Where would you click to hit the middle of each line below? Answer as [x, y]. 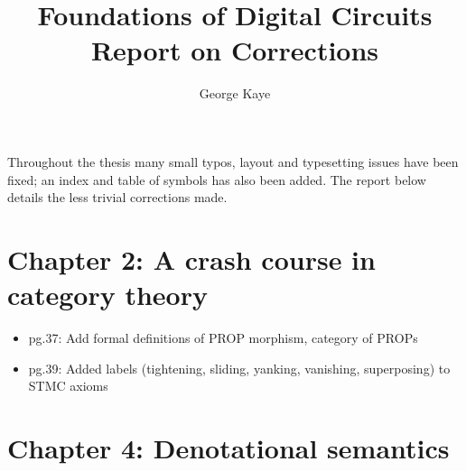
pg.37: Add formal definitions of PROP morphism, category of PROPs [223, 337]
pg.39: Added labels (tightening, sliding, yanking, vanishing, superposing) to [239, 368]
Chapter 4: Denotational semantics [228, 447]
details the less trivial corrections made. [117, 197]
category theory [107, 295]
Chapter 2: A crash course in [191, 259]
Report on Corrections [235, 50]
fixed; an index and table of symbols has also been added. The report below [217, 179]
